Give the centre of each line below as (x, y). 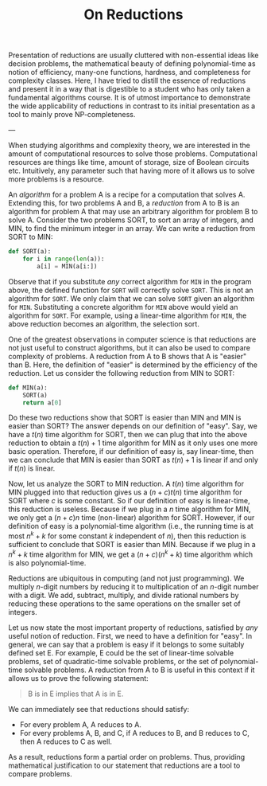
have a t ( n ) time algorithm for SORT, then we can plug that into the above (128, 435)
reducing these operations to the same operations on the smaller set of (124, 604)
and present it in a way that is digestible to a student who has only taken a (129, 89)
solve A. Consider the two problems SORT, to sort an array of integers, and (131, 220)
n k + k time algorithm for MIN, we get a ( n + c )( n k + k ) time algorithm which (131, 553)
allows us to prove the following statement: (78, 678)
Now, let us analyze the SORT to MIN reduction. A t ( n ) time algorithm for (126, 484)
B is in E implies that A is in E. (75, 694)
